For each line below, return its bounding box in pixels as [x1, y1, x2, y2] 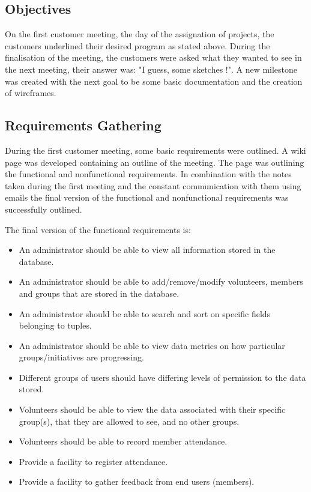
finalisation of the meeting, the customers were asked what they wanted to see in [5, 51, 302, 64]
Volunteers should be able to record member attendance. [19, 435, 228, 448]
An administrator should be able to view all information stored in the [19, 243, 276, 256]
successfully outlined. [5, 202, 82, 215]
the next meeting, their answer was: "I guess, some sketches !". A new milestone [5, 62, 298, 75]
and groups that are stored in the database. [19, 287, 180, 299]
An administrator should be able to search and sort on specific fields [19, 307, 271, 320]
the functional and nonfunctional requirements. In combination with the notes [5, 168, 292, 180]
